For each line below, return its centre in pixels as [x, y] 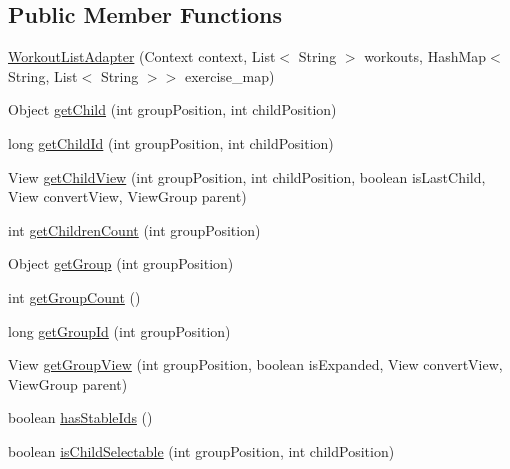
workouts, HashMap [425, 56]
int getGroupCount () [74, 296]
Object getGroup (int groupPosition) [121, 263]
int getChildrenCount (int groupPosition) [134, 229]
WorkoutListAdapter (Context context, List [142, 56]
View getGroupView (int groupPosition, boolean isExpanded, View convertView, [255, 364]
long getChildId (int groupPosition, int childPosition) [171, 142]
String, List [43, 75]
